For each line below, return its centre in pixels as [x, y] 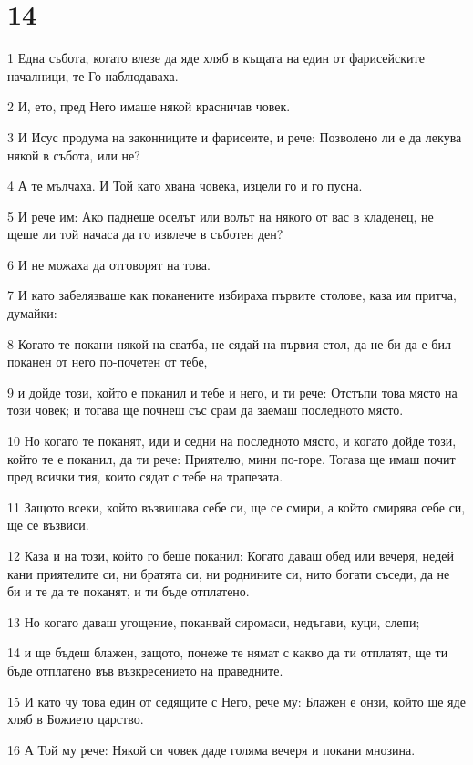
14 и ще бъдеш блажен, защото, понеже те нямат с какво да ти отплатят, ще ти [228, 652]
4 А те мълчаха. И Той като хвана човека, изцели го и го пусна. [185, 186]
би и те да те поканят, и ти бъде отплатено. [129, 591]
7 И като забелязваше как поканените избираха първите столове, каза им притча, [232, 295]
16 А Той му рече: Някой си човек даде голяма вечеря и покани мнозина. [211, 749]
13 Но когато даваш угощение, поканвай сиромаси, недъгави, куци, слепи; [214, 621]
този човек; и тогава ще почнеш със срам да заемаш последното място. [206, 410]
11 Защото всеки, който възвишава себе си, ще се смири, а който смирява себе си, [236, 507]
